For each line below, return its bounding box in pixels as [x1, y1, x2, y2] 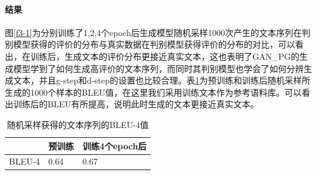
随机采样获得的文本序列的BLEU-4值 [7, 118, 149, 130]
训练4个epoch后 [82, 139, 147, 152]
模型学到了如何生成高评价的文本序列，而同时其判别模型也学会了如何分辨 [13, 62, 304, 74]
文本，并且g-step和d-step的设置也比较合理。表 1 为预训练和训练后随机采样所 [13, 74, 311, 87]
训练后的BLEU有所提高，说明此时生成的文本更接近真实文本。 [13, 98, 259, 110]
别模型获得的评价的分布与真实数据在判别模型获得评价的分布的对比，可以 [5, 38, 295, 51]
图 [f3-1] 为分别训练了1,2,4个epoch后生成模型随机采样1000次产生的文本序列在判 [5, 26, 310, 38]
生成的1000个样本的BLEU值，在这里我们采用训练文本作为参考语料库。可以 [5, 85, 302, 98]
